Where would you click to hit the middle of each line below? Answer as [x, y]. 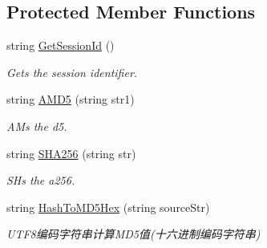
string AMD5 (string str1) [71, 99]
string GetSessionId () [61, 45]
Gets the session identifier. [72, 72]
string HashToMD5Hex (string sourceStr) [108, 207]
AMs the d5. [37, 126]
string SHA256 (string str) [71, 153]
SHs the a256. [41, 180]
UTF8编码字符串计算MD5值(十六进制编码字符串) [133, 234]
